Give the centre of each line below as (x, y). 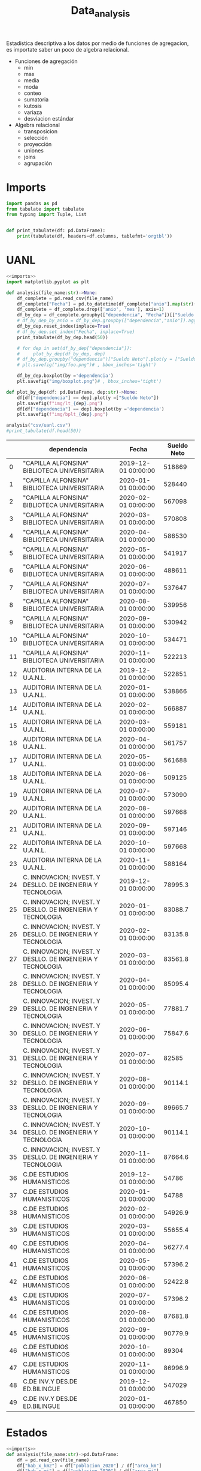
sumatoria (36, 99)
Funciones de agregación (46, 61)
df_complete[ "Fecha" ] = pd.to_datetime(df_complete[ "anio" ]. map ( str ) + (107, 304)
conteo (33, 93)
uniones (33, 150)
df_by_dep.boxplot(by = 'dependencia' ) (65, 376)
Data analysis (100, 11)
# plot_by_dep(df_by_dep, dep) (61, 354)
